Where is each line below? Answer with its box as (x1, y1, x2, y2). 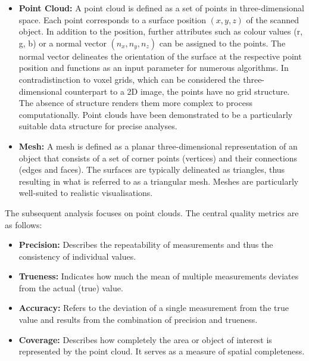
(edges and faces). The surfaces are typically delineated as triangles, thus (18, 163, 285, 176)
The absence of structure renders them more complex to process (18, 97, 252, 109)
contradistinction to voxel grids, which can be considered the (18, 73, 241, 85)
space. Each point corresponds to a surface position (18, 13, 206, 26)
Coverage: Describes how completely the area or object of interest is (18, 333, 272, 346)
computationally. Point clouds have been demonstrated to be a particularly (18, 108, 293, 120)
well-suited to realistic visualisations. (18, 186, 153, 199)
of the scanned (246, 13, 299, 26)
